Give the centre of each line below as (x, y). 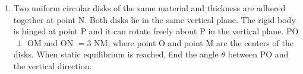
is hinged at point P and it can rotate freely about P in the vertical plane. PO (156, 31)
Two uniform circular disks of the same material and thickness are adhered (149, 8)
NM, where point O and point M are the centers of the (194, 42)
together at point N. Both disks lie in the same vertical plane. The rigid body (154, 19)
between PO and (258, 54)
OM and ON (50, 42)
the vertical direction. (53, 65)
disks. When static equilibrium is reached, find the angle (116, 54)
